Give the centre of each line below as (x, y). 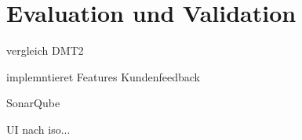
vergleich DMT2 (45, 50)
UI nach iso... (38, 129)
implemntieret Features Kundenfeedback (103, 76)
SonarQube (33, 103)
